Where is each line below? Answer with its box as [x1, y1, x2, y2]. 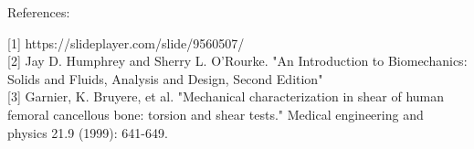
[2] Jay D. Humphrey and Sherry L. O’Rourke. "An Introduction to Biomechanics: [7, 51, 468, 70]
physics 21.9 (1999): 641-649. [7, 122, 168, 142]
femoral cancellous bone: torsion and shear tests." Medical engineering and [7, 104, 424, 123]
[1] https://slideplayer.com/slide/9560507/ [7, 33, 245, 52]
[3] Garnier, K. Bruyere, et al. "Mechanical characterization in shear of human [7, 87, 445, 106]
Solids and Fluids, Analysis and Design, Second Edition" [7, 69, 323, 88]
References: [7, 3, 70, 21]
